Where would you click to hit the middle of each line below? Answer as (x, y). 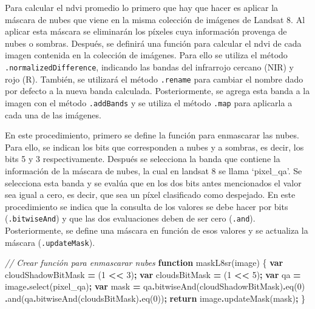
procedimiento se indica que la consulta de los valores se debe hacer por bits (147, 206)
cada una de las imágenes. (53, 114)
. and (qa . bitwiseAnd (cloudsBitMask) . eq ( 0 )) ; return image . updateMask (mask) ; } (155, 298)
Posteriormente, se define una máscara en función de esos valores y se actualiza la (157, 230)
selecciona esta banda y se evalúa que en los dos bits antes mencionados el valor (153, 182)
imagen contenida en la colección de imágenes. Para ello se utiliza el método (146, 55)
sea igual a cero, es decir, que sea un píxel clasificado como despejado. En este (150, 195)
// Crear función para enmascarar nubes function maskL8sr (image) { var (144, 263)
